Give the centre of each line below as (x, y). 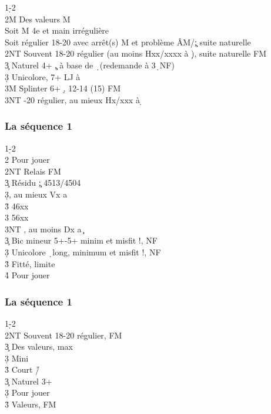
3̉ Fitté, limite (30, 263)
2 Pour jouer (27, 160)
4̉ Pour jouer (27, 275)
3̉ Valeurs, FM (31, 404)
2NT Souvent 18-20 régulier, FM (63, 335)
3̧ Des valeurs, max (39, 346)
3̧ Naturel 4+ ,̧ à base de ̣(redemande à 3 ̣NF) (90, 65)
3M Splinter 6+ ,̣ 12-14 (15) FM (63, 88)
